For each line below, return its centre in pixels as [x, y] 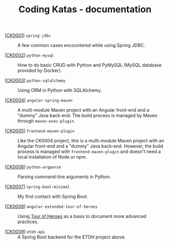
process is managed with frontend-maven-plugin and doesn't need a [89, 152]
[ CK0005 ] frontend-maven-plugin [40, 131]
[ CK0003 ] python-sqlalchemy [35, 81]
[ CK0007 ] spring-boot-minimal [37, 187]
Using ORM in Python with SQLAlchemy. [60, 90]
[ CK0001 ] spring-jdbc [28, 35]
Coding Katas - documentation [85, 9]
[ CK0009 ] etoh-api [25, 232]
